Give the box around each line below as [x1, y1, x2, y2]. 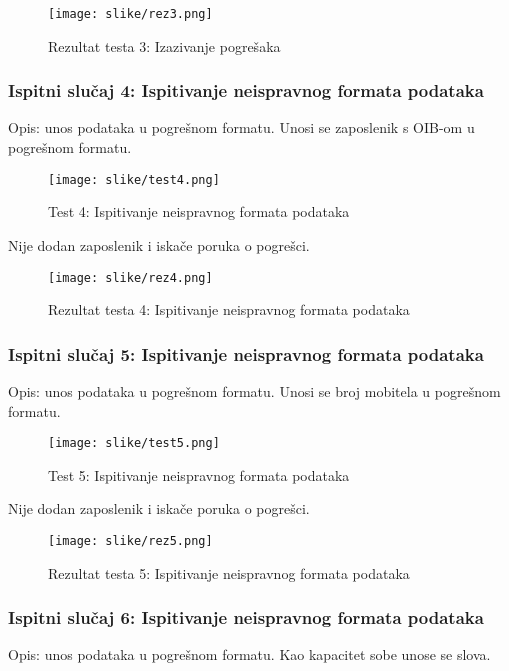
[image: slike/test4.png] [48, 172, 220, 187]
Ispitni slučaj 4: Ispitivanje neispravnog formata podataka [8, 78, 484, 103]
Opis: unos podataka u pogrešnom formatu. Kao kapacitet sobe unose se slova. [8, 644, 491, 665]
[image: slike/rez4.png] [48, 270, 213, 285]
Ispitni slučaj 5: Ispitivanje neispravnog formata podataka [8, 341, 484, 366]
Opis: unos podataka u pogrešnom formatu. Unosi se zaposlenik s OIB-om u [8, 117, 475, 138]
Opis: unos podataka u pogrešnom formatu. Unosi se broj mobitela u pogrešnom [8, 380, 501, 401]
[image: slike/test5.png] [48, 436, 220, 451]
